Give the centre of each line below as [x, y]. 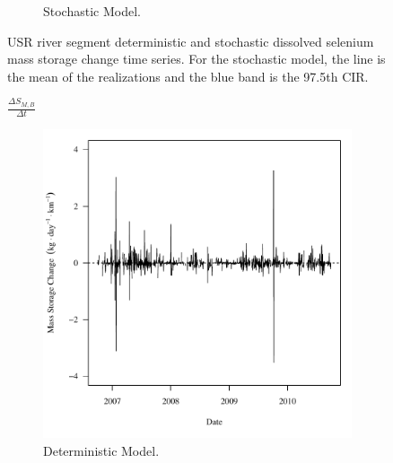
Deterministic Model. [101, 450]
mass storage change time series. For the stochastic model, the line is [196, 59]
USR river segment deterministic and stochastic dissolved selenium [191, 41]
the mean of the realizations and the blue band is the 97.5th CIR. [188, 76]
